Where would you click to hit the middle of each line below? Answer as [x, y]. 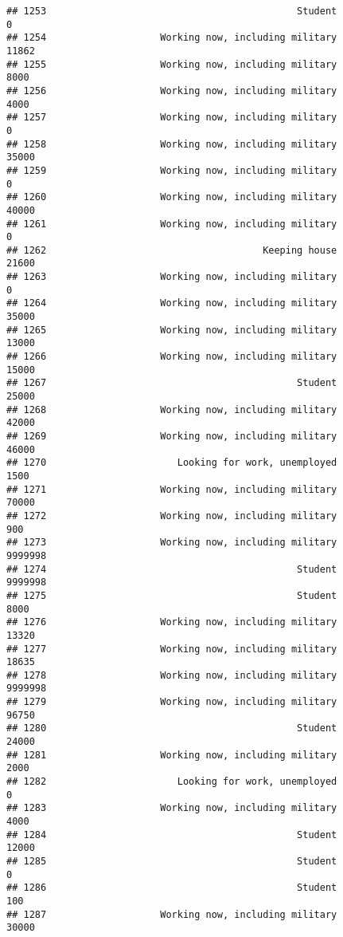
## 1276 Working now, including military [172, 622]
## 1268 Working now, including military [172, 409]
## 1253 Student [172, 11]
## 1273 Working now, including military [172, 543]
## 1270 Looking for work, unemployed [172, 463]
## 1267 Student [172, 383]
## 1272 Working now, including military [172, 516]
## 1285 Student [172, 861]
